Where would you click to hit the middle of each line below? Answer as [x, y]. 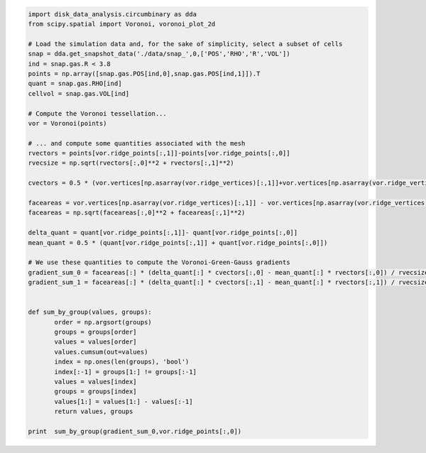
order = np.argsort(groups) [103, 322]
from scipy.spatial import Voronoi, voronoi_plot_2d [122, 24]
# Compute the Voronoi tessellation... [97, 113]
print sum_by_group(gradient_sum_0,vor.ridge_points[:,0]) [135, 431]
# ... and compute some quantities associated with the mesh [137, 143]
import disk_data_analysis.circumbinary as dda [112, 14]
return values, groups [94, 411]
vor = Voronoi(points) [67, 123]
